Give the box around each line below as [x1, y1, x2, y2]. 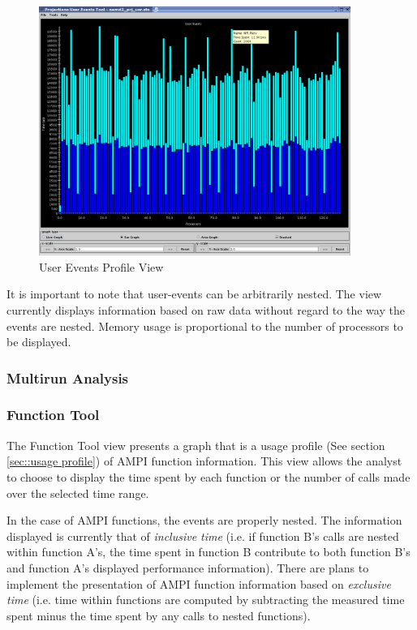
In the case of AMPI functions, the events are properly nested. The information [6, 512, 402, 529]
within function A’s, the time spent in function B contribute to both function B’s [6, 543, 411, 560]
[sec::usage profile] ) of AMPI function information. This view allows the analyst [6, 452, 402, 469]
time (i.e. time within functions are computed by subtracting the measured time [6, 591, 405, 608]
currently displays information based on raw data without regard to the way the [6, 301, 405, 318]
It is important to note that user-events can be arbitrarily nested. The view [6, 285, 382, 302]
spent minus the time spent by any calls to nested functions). [6, 606, 311, 624]
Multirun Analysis [6, 367, 129, 388]
